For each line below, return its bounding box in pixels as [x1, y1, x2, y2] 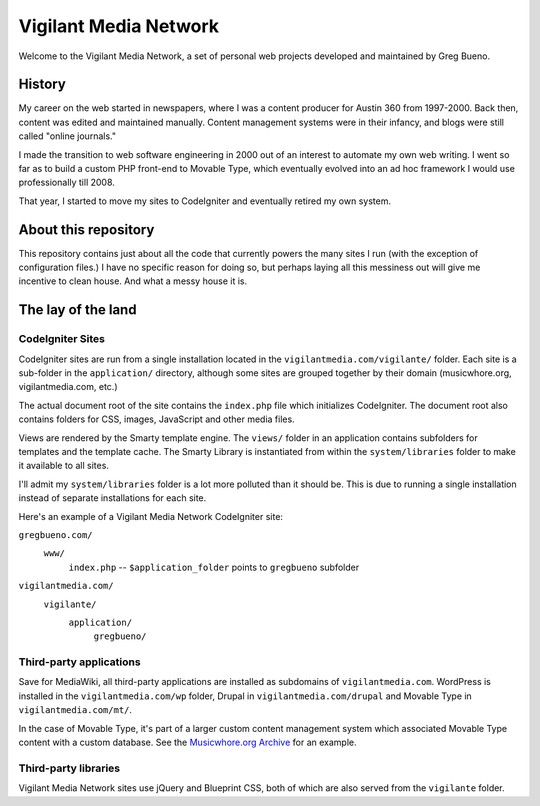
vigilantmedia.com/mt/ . [18, 704, 133, 716]
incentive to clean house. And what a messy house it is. [18, 275, 248, 287]
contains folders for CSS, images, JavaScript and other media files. [18, 413, 295, 425]
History [18, 76, 67, 93]
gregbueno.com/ [18, 529, 94, 540]
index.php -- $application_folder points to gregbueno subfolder [68, 561, 360, 573]
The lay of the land [18, 301, 137, 319]
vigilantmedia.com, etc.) [18, 381, 118, 393]
